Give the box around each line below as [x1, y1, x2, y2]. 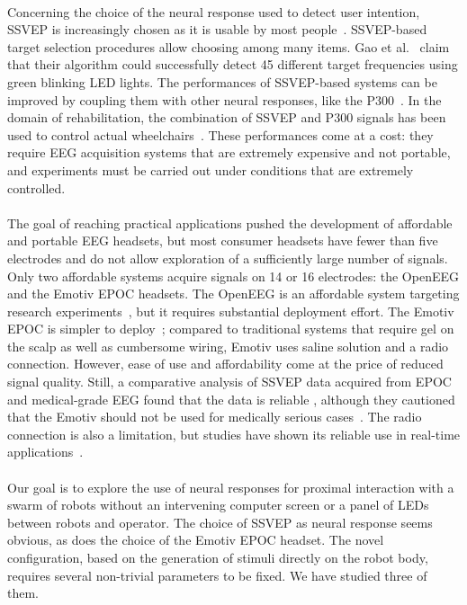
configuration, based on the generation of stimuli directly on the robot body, [7, 548, 428, 566]
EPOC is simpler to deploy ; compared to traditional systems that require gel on [7, 319, 454, 338]
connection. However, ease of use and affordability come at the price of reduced [7, 354, 444, 373]
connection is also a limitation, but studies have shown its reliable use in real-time [7, 424, 461, 443]
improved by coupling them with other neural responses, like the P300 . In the [7, 90, 442, 109]
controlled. [7, 178, 66, 197]
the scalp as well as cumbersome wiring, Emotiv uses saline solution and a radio [7, 336, 449, 355]
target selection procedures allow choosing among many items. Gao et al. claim [7, 37, 450, 56]
